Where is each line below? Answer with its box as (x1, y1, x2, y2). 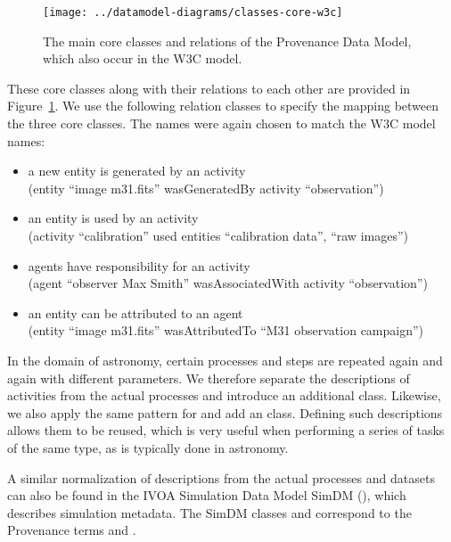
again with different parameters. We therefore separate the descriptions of (7, 368, 410, 387)
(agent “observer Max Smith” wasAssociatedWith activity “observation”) (28, 274, 428, 292)
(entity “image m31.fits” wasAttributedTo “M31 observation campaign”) (28, 321, 424, 340)
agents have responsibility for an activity (28, 256, 250, 275)
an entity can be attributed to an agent (28, 303, 243, 322)
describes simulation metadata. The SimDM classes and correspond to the (7, 503, 412, 521)
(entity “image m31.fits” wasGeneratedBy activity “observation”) (28, 178, 384, 197)
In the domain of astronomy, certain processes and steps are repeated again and (7, 350, 443, 369)
